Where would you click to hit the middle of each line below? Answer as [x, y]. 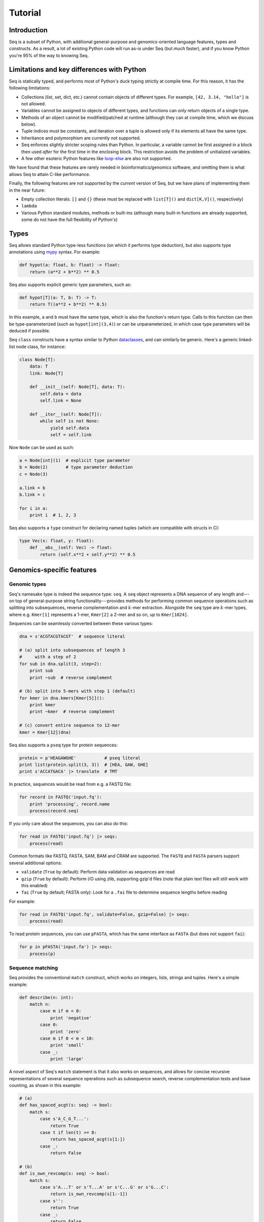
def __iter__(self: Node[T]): [66, 414]
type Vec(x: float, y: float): [57, 541]
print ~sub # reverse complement [71, 677]
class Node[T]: [37, 360]
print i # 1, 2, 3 [53, 515]
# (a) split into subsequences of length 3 [72, 650]
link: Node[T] [46, 373]
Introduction [28, 30]
